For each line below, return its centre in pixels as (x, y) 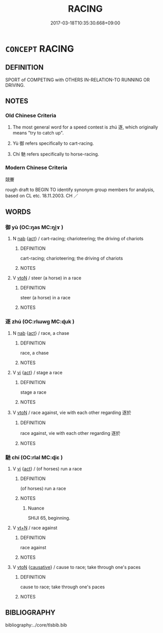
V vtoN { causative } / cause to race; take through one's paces (77, 567)
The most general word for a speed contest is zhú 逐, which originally (85, 127)
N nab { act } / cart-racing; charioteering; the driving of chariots (78, 239)
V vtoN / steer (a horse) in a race (47, 278)
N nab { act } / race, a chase (41, 333)
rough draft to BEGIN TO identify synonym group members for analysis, (80, 189)
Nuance (36, 508)
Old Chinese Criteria (31, 116)
